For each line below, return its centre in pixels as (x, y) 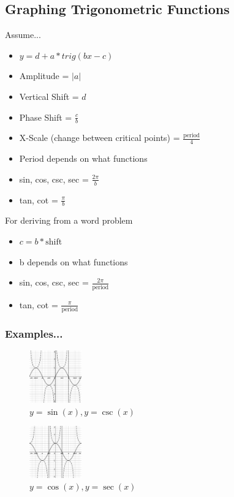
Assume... (23, 35)
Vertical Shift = (49, 96)
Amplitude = (44, 76)
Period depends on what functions (83, 158)
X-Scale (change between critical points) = (100, 138)
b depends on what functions (74, 261)
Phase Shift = (46, 117)
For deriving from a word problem (69, 220)
